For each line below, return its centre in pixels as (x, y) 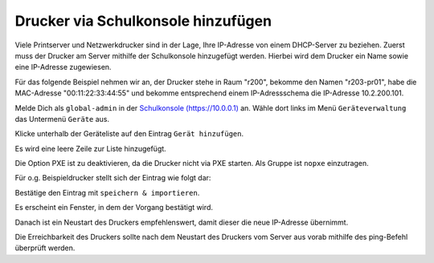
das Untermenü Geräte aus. (62, 119)
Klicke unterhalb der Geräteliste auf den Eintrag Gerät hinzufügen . (129, 134)
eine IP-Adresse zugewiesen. (63, 67)
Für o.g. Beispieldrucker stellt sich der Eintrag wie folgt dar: (113, 178)
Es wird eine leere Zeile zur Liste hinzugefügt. (90, 148)
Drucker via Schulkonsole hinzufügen (143, 21)
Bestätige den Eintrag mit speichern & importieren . (107, 192)
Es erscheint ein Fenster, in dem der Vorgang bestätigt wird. (114, 208)
